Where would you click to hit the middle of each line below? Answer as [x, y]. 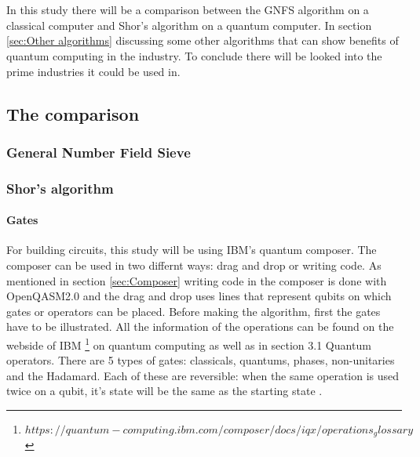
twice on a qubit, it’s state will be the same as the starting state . [164, 391]
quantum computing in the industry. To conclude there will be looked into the [194, 55]
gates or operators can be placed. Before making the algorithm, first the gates [194, 311]
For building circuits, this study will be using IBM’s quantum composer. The [192, 250]
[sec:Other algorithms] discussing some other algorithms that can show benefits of [203, 40]
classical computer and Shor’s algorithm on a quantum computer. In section [189, 25]
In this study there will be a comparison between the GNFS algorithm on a [188, 10]
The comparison [73, 113]
